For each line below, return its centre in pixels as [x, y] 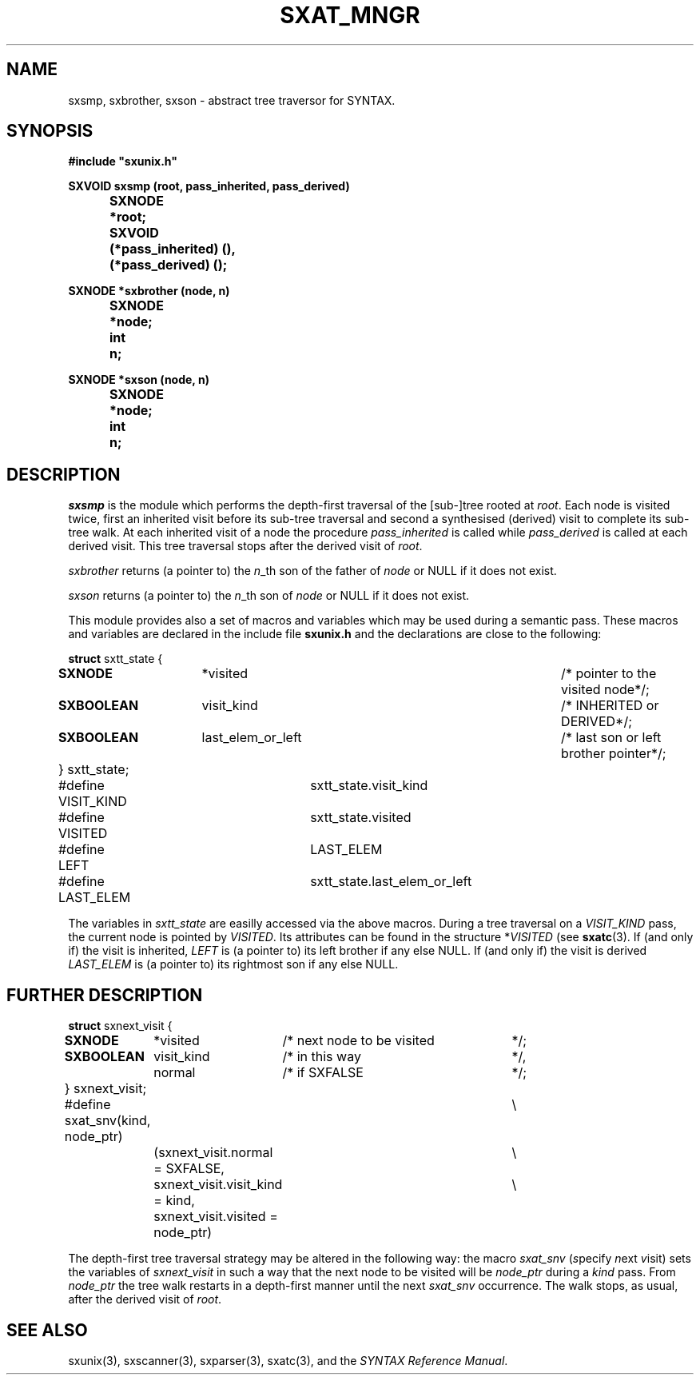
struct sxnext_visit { [120, 1026]
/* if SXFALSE [323, 1073]
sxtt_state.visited [361, 818]
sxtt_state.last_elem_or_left [391, 882]
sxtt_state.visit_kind [369, 786]
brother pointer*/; [614, 754]
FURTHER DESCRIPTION [105, 995]
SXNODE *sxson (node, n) [139, 380]
